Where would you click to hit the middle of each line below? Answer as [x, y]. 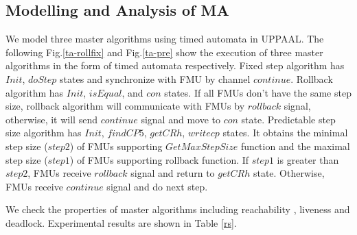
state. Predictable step [288, 119]
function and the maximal [296, 146]
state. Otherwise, [289, 173]
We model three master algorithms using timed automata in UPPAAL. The [165, 39]
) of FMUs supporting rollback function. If [159, 159]
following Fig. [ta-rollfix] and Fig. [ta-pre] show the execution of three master [164, 52]
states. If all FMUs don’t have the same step [258, 92]
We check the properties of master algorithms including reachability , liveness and [178, 209]
